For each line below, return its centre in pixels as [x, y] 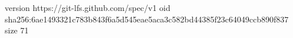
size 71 [17, 30]
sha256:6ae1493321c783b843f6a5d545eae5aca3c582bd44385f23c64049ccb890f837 [147, 19]
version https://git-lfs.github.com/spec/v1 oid [88, 7]
